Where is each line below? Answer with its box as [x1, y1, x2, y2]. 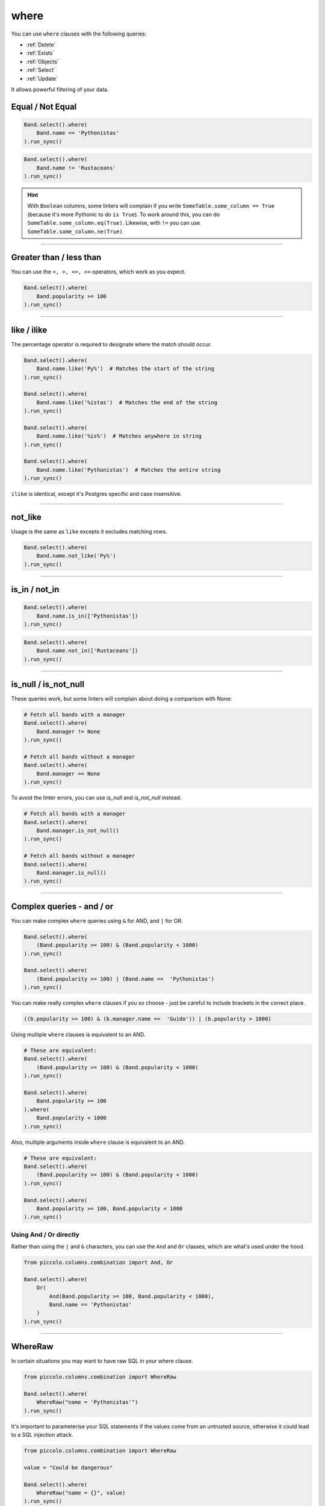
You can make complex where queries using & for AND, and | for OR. [11, 917, 183, 924]
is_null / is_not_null [11, 680, 84, 689]
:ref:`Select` [26, 66, 55, 73]
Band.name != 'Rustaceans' [36, 164, 117, 171]
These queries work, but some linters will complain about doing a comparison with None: [11, 695, 232, 702]
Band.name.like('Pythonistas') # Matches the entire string [36, 466, 221, 473]
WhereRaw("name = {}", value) [36, 1490, 126, 1496]
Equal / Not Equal [11, 101, 77, 111]
